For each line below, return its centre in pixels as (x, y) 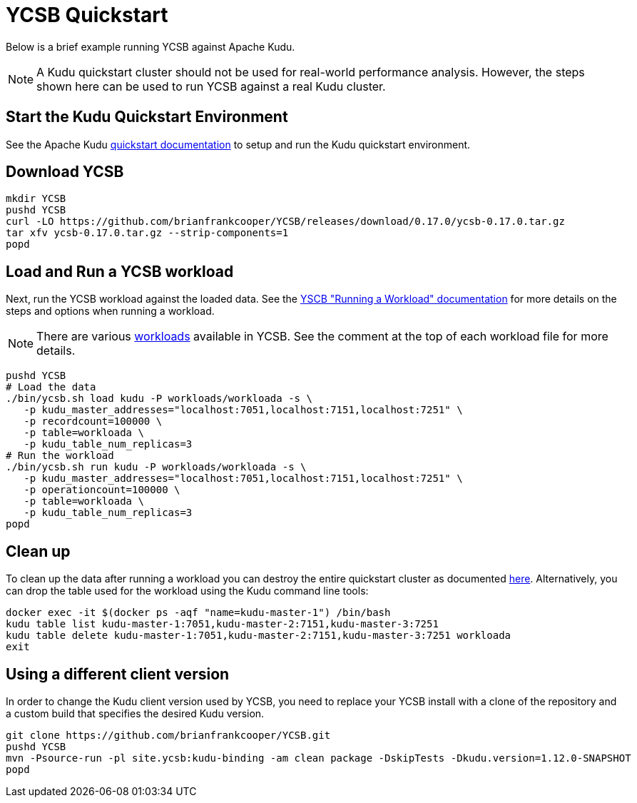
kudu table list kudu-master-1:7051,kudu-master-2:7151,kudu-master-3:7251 (222, 624)
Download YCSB (65, 172)
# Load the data (51, 387)
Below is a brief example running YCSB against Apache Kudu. (151, 46)
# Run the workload (60, 456)
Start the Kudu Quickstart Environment (147, 117)
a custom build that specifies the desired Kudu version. (135, 713)
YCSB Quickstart (87, 15)
